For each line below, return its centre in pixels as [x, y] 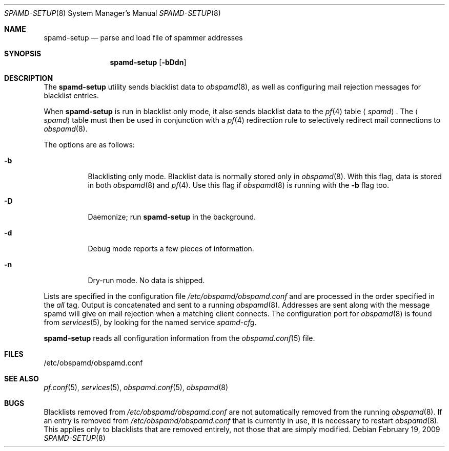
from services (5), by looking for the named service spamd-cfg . [150, 322]
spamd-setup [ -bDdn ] [148, 62]
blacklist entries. [71, 95]
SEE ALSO [22, 379]
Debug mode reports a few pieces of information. [171, 249]
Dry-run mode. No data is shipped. [146, 280]
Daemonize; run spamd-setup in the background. [172, 217]
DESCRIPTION [29, 78]
